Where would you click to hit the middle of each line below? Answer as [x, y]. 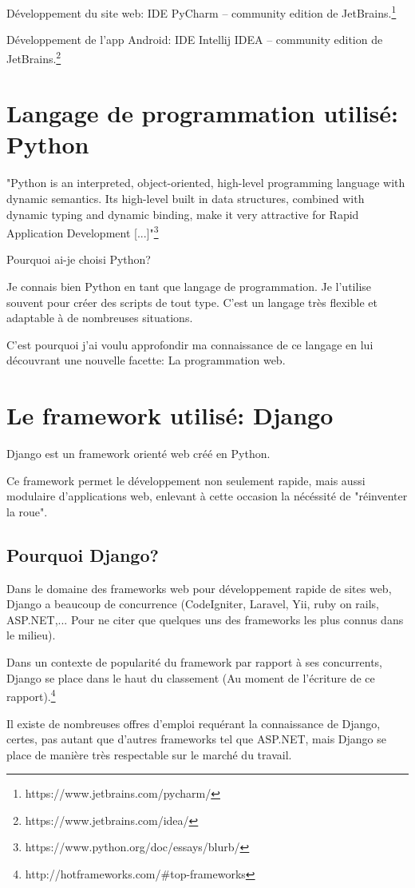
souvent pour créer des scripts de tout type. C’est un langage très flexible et [192, 302]
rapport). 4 [31, 695]
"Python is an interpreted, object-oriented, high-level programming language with [206, 183]
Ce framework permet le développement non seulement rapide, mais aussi [186, 480]
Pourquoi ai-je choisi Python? [79, 259]
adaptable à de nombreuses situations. [100, 318]
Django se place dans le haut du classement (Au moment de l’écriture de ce [191, 677]
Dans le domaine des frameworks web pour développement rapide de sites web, [199, 588]
